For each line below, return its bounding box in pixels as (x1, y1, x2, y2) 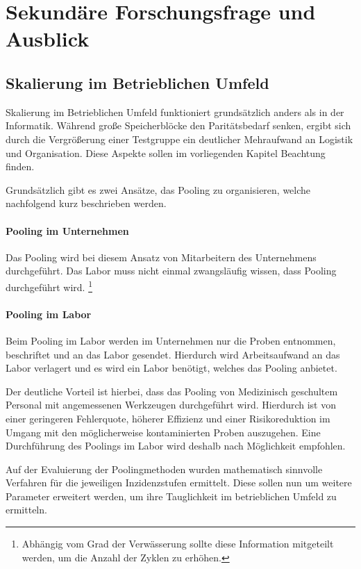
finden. (6, 159, 35, 174)
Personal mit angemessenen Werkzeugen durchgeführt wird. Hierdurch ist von (6, 397, 337, 412)
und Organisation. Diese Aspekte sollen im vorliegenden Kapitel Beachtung (6, 145, 326, 160)
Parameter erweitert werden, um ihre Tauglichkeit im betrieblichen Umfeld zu (6, 488, 337, 503)
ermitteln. (6, 502, 47, 517)
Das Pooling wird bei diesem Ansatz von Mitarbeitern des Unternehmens (6, 249, 317, 264)
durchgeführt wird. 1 (6, 277, 92, 294)
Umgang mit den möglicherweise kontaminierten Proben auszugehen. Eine (6, 424, 321, 439)
